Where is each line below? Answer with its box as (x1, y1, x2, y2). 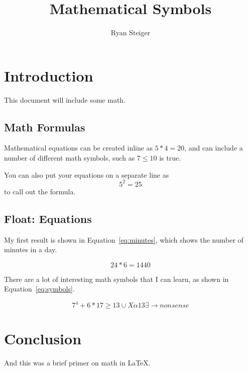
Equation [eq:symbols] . (4, 283, 75, 294)
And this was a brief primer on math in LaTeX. (4, 357, 151, 367)
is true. (159, 153, 181, 163)
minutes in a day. (4, 244, 57, 255)
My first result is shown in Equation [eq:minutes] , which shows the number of (4, 234, 243, 245)
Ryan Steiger (110, 27, 151, 38)
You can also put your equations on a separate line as (4, 169, 169, 180)
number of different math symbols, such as (4, 153, 135, 163)
